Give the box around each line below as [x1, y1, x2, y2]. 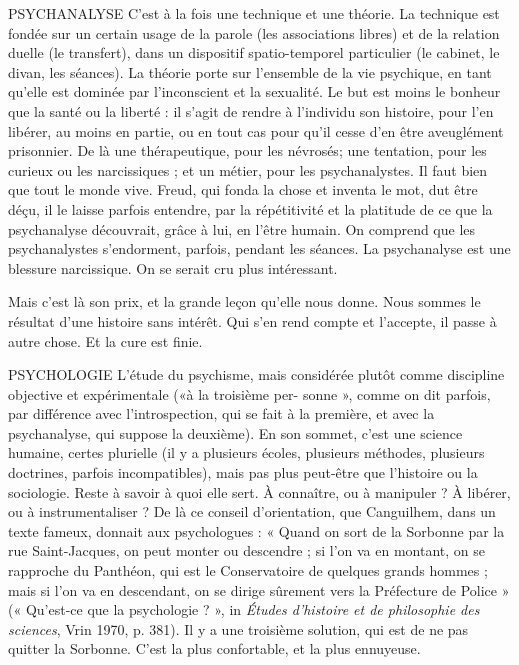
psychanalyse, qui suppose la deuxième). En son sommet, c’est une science [8, 422, 463, 443]
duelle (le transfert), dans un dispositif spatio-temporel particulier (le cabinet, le [8, 42, 500, 63]
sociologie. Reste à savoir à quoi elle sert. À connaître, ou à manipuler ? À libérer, [8, 481, 511, 502]
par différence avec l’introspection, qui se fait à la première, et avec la [8, 403, 435, 424]
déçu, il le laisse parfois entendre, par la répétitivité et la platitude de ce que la [8, 198, 493, 219]
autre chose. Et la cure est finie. [8, 330, 203, 351]
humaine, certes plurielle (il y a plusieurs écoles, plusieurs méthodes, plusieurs [8, 442, 485, 463]
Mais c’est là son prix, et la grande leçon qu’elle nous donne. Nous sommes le [8, 291, 481, 312]
